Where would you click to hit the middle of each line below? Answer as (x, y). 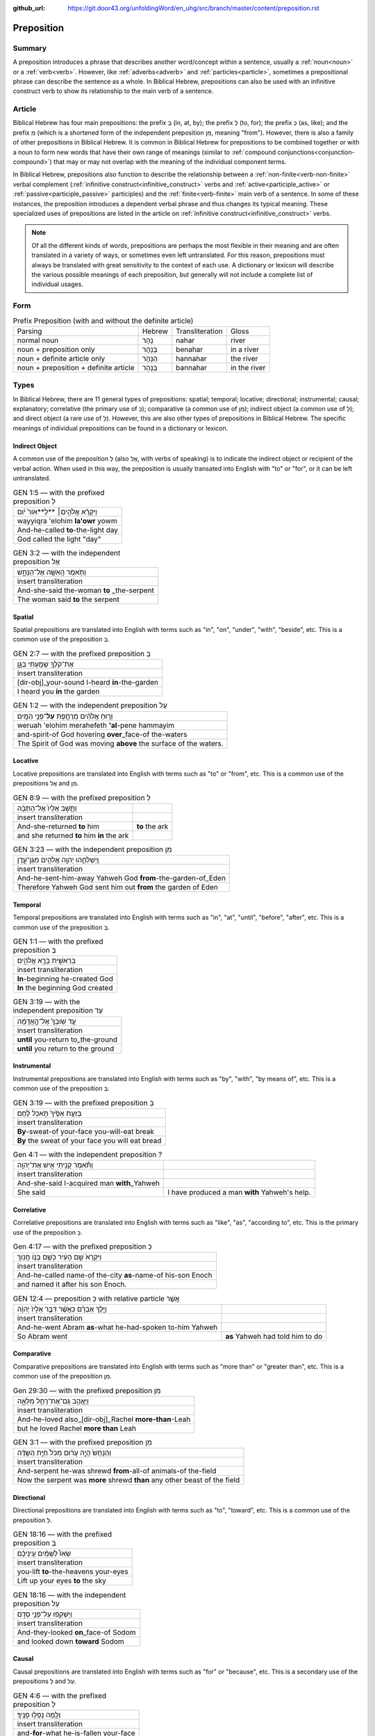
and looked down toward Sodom (70, 1641)
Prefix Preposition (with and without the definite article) (103, 321)
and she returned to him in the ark (73, 835)
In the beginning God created (65, 988)
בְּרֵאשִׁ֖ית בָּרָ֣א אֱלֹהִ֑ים (47, 960)
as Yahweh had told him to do (274, 1336)
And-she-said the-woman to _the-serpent (85, 590)
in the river (248, 367)
